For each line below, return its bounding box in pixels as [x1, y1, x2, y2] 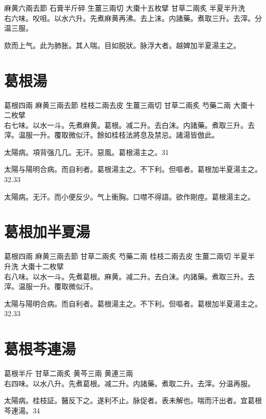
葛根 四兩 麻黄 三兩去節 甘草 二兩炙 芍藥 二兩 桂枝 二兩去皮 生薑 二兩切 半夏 [4, 251, 248, 261]
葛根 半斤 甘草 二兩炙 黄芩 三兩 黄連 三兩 [4, 368, 134, 379]
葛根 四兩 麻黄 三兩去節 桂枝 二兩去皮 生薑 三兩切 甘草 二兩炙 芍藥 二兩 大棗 [4, 99, 248, 110]
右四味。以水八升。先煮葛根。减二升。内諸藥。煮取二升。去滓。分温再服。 [4, 378, 255, 388]
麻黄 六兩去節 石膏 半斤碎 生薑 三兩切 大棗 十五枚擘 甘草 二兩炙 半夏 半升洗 [4, 3, 246, 13]
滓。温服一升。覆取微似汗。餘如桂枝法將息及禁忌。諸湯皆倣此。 [4, 129, 219, 140]
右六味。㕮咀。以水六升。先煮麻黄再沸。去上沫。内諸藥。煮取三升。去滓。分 [4, 12, 262, 23]
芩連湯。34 [4, 405, 40, 415]
